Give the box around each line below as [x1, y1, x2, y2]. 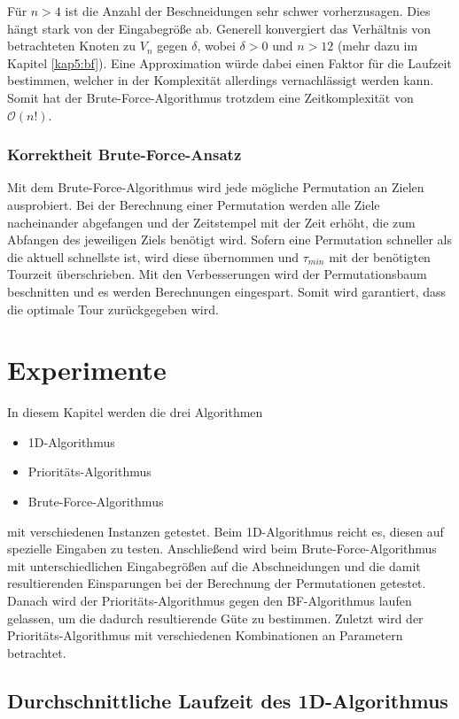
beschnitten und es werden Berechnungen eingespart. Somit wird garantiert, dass [7, 282, 447, 300]
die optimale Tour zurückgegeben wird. [7, 299, 219, 318]
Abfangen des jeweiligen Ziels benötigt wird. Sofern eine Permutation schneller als [7, 230, 452, 249]
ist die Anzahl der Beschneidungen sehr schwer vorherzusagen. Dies [65, 2, 431, 19]
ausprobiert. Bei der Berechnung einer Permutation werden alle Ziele [7, 195, 380, 213]
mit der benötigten [329, 247, 431, 266]
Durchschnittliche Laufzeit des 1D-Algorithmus [7, 686, 448, 714]
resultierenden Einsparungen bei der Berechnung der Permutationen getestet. [7, 574, 426, 592]
